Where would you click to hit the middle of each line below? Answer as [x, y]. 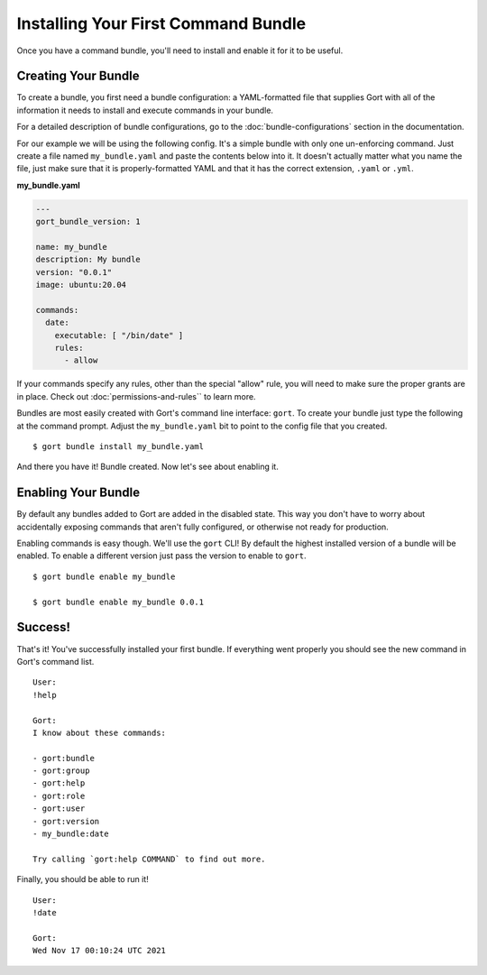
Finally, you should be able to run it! [83, 879]
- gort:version [66, 821]
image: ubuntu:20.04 [81, 285]
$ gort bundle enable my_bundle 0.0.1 [119, 602]
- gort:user [59, 809]
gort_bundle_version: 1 [88, 222]
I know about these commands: [100, 732]
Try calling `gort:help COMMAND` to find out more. [149, 859]
